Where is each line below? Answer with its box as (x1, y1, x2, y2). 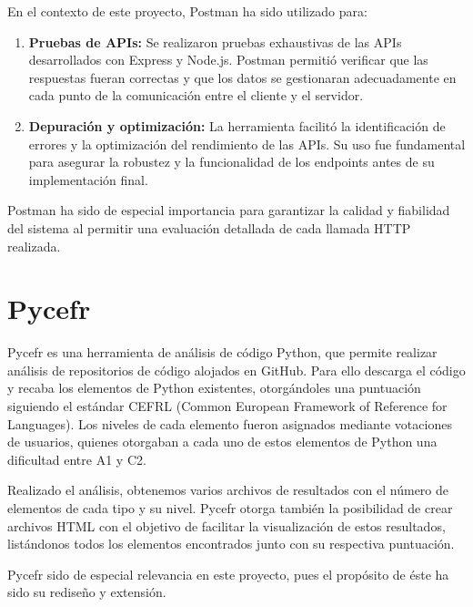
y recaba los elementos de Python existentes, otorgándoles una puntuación (7, 378, 421, 397)
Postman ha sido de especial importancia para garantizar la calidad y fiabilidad (7, 201, 450, 220)
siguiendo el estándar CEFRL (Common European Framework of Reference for (7, 396, 448, 416)
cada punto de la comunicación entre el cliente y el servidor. (28, 86, 364, 105)
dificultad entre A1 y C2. (7, 449, 146, 468)
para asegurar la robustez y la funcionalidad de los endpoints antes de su (28, 152, 435, 171)
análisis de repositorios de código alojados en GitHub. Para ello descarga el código (7, 360, 466, 379)
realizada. (7, 236, 61, 255)
